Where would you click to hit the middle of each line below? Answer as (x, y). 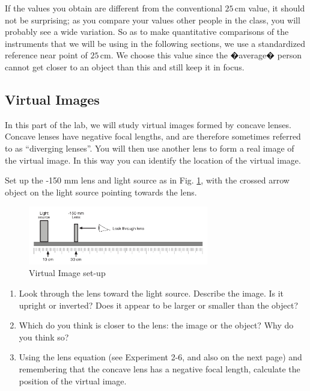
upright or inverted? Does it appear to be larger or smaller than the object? (159, 305)
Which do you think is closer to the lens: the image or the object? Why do (156, 325)
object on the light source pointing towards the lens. (101, 192)
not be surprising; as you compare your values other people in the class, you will (153, 20)
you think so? (44, 337)
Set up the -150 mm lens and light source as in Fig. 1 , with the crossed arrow (147, 180)
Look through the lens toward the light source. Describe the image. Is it (151, 293)
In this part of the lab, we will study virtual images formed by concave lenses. (148, 124)
